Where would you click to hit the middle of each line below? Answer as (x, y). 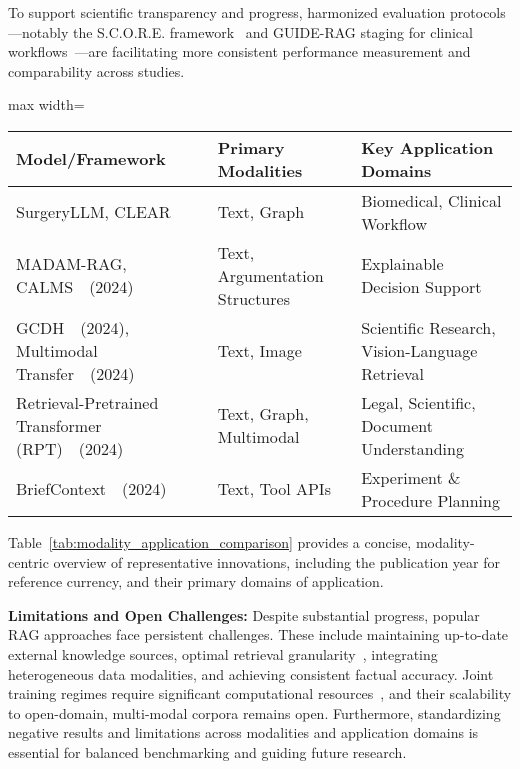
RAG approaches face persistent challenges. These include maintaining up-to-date (258, 634)
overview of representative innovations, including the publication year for (276, 561)
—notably (38, 31)
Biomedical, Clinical (431, 200)
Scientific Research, (428, 327)
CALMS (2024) (75, 287)
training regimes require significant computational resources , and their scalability (260, 693)
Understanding (412, 448)
